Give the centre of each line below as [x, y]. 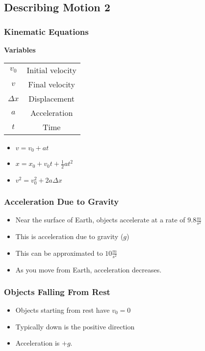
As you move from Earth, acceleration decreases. [89, 270]
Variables [20, 50]
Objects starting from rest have [63, 310]
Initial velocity [51, 70]
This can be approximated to [59, 253]
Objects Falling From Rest [57, 291]
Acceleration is [38, 343]
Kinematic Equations [46, 31]
